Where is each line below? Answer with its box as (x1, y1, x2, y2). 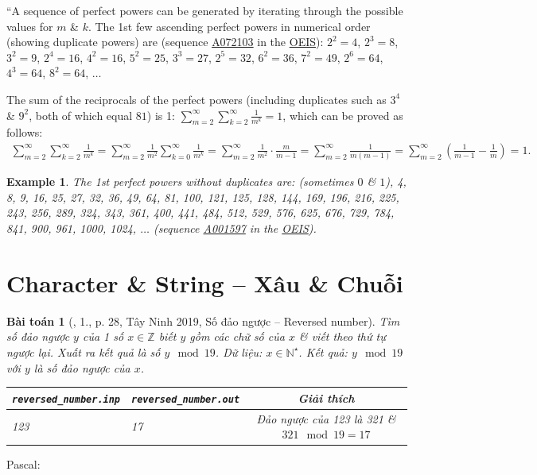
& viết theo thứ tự (298, 328, 386, 345)
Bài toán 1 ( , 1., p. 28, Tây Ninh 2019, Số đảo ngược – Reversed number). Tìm (6, 312, 400, 329)
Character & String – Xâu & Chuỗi (6, 266, 403, 299)
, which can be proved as (282, 106, 403, 123)
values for (6, 17, 53, 34)
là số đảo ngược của (33, 359, 130, 376)
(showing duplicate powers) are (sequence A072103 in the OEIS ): (6, 33, 324, 50)
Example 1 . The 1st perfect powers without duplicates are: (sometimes (6, 173, 354, 190)
